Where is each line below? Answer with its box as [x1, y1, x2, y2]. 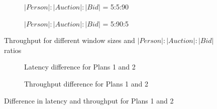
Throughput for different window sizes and [4, 35, 135, 45]
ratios [4, 44, 22, 55]
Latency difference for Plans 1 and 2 [24, 61, 136, 72]
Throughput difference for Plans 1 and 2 [24, 78, 148, 88]
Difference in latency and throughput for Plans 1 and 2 [4, 95, 174, 105]
